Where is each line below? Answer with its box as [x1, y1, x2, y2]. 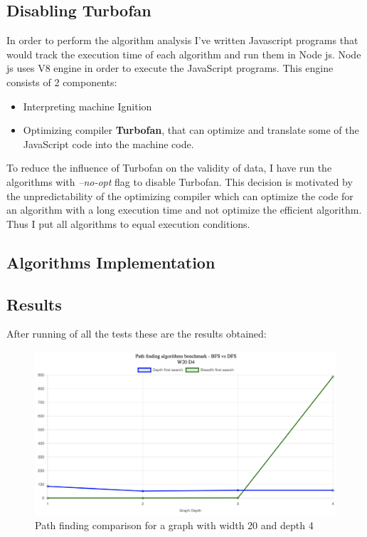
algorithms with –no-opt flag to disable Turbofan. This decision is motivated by [6, 174, 353, 189]
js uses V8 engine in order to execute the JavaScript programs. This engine [6, 61, 334, 75]
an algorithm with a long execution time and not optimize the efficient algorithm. [6, 202, 362, 217]
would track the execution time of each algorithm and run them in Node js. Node [6, 46, 361, 61]
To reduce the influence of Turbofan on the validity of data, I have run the [6, 160, 332, 175]
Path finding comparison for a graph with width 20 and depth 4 [35, 518, 314, 533]
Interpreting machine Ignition [23, 98, 152, 113]
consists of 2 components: [6, 74, 117, 89]
